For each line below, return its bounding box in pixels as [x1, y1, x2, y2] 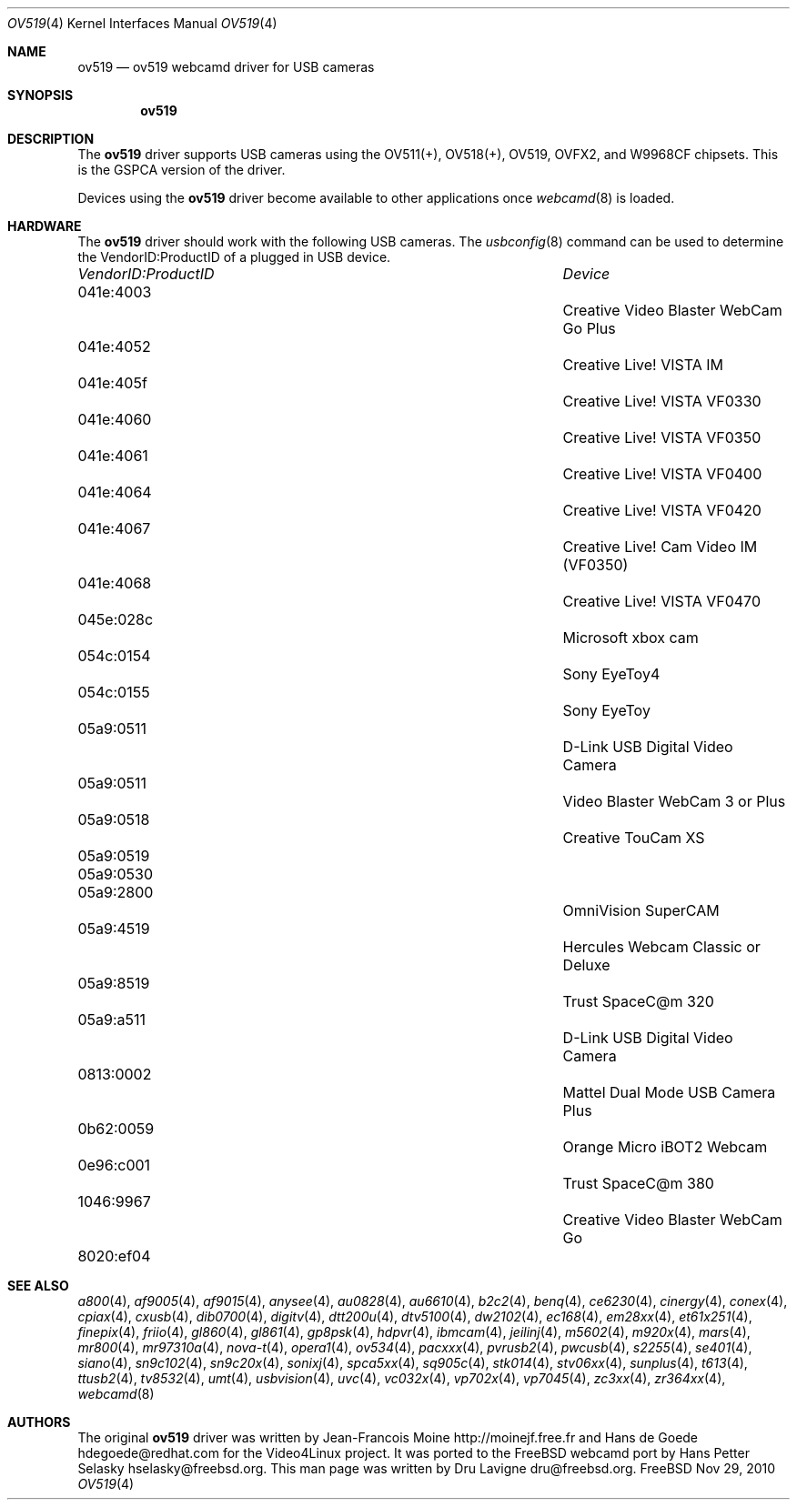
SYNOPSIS [7, 87, 74, 103]
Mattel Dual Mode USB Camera [562, 1083, 776, 1101]
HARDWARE [7, 218, 82, 234]
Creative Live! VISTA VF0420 [562, 501, 762, 519]
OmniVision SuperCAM [562, 901, 720, 919]
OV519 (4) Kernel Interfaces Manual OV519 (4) [7, 15, 277, 31]
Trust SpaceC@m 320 [562, 992, 714, 1010]
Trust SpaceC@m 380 [562, 1174, 714, 1192]
